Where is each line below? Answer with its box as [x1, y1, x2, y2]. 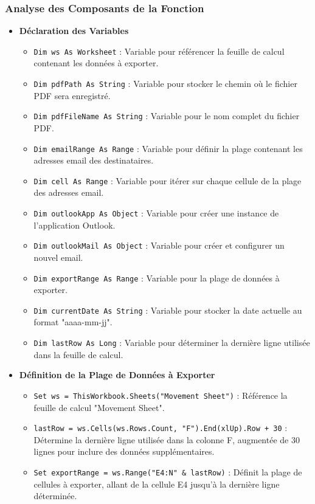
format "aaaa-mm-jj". [33, 316, 112, 328]
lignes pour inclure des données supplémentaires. [33, 445, 215, 458]
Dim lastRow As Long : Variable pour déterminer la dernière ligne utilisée [33, 336, 310, 349]
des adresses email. [33, 186, 104, 199]
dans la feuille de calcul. [33, 348, 123, 361]
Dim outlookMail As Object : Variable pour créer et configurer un [33, 239, 285, 252]
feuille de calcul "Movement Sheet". [33, 401, 165, 413]
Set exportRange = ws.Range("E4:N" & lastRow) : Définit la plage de [33, 466, 302, 478]
